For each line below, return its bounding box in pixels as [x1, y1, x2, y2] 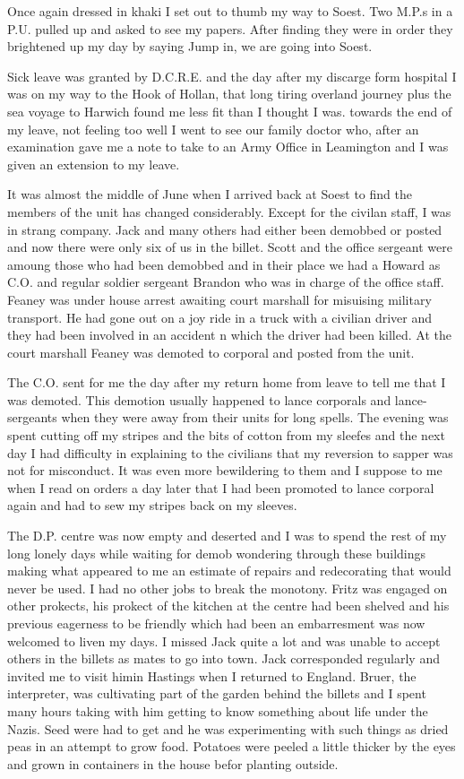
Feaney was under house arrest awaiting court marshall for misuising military [7, 290, 432, 308]
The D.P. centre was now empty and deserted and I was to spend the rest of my [7, 526, 447, 545]
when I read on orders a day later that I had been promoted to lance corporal [7, 478, 434, 497]
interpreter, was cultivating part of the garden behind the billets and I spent [7, 684, 426, 703]
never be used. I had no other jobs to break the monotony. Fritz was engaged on [7, 578, 448, 597]
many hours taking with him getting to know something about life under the [7, 701, 428, 720]
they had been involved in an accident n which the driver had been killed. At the [7, 325, 451, 344]
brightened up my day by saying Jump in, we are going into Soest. [7, 37, 373, 56]
